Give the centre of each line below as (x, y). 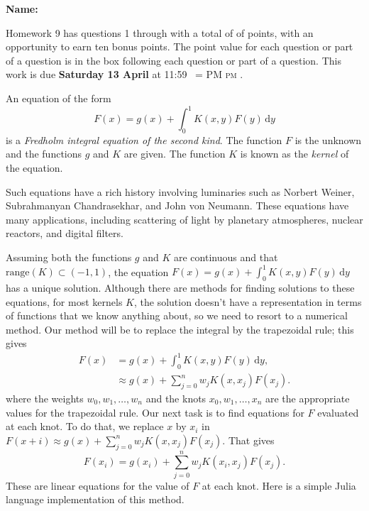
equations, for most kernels (64, 301)
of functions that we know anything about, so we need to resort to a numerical (177, 315)
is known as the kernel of (294, 154)
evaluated (338, 412)
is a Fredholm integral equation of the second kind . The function (144, 139)
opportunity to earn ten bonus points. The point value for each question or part (180, 46)
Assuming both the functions (69, 257)
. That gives (248, 440)
